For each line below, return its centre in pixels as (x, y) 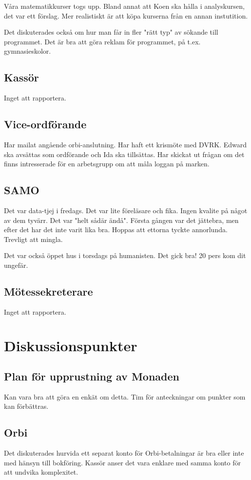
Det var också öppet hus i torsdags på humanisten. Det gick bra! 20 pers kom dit (125, 255)
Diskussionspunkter (71, 345)
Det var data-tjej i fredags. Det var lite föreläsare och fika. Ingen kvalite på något (126, 210)
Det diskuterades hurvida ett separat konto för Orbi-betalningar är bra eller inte (124, 453)
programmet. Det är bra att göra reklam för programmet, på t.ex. (102, 41)
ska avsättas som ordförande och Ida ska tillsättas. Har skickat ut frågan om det (124, 154)
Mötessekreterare (48, 291)
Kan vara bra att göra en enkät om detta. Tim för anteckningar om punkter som (125, 396)
